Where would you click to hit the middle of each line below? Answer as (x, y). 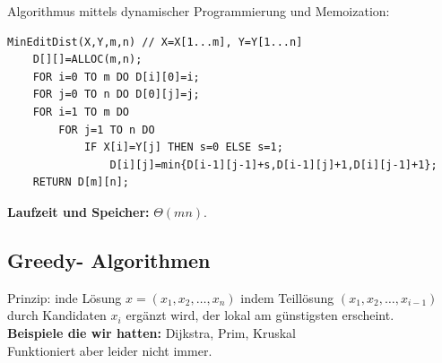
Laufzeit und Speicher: (78, 211)
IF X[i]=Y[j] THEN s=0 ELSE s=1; (183, 147)
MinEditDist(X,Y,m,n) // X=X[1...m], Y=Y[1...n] (155, 42)
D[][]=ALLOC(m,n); (87, 60)
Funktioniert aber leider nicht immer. (110, 350)
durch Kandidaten (57, 315)
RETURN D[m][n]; (81, 182)
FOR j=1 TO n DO (107, 130)
